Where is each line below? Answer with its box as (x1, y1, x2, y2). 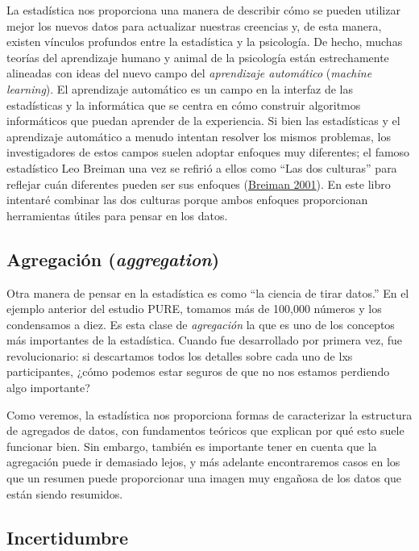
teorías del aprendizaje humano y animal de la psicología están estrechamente (6, 48, 389, 65)
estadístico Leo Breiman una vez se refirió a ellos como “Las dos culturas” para (6, 159, 397, 176)
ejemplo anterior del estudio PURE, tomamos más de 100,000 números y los (6, 300, 382, 317)
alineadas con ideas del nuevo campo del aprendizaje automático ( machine (6, 65, 372, 81)
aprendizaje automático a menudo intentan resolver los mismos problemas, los (6, 127, 391, 144)
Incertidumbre (6, 524, 129, 549)
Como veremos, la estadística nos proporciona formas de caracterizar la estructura (6, 406, 413, 423)
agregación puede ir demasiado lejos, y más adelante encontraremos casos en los (6, 453, 400, 470)
